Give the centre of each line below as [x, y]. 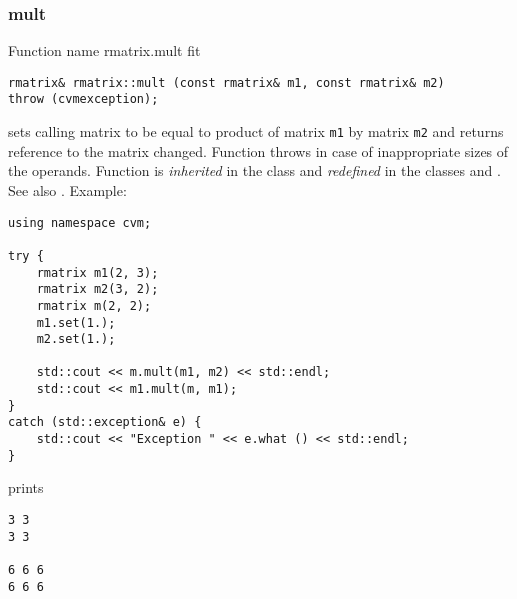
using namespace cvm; [80, 222]
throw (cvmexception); [83, 99]
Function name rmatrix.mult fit [104, 50]
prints [26, 487]
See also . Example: [67, 189]
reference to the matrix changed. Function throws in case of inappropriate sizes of [258, 150]
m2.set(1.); [76, 339]
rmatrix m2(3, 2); [97, 289]
